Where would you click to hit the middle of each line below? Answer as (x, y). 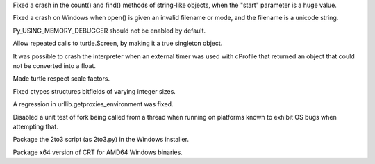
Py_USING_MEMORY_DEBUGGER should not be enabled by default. (109, 31)
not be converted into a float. (55, 65)
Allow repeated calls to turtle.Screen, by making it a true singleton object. (118, 43)
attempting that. (35, 126)
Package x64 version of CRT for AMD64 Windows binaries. (98, 152)
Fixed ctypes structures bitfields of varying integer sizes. (94, 91)
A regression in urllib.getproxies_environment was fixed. (93, 104)
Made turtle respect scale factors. (61, 79)
